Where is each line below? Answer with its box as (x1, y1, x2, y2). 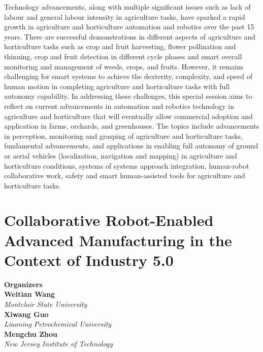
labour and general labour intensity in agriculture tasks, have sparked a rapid (4, 11, 245, 22)
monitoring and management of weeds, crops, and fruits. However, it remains (4, 61, 244, 71)
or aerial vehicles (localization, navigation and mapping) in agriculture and (4, 150, 237, 161)
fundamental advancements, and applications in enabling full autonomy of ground (4, 140, 258, 151)
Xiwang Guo (4, 308, 49, 319)
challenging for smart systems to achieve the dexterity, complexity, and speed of (4, 71, 252, 82)
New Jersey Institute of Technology (4, 338, 113, 349)
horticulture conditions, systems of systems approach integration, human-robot (4, 160, 249, 171)
